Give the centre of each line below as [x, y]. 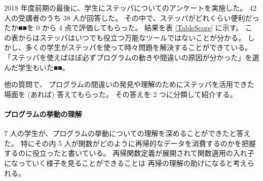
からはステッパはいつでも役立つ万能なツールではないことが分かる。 [131, 37]
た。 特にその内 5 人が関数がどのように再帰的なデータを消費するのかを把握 [130, 143]
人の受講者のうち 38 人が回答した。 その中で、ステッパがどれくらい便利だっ [132, 17]
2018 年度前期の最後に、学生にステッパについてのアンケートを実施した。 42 [130, 8]
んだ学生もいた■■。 [37, 67]
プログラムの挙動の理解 [43, 114]
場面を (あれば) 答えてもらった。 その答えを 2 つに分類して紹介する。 [121, 94]
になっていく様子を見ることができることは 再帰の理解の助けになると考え [126, 163]
